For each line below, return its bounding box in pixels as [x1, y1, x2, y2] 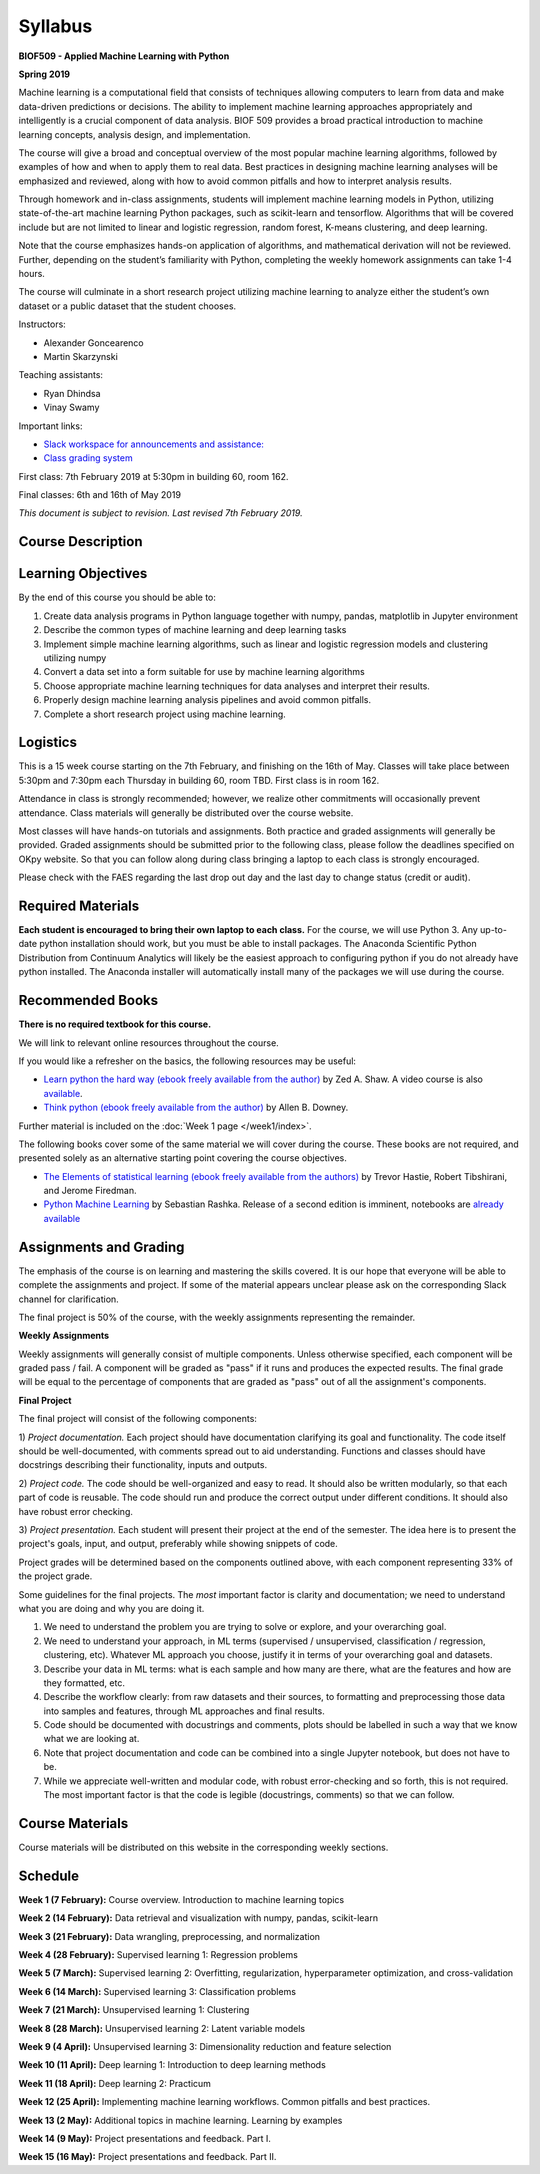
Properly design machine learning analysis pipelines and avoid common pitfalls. [43, 694, 372, 706]
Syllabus [18, 15, 93, 37]
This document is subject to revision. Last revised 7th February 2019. [18, 507, 304, 519]
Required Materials [18, 897, 140, 914]
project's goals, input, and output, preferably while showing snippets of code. [18, 1538, 339, 1550]
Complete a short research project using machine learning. [43, 708, 287, 720]
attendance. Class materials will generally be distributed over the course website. [18, 806, 354, 819]
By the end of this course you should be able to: [18, 591, 217, 604]
